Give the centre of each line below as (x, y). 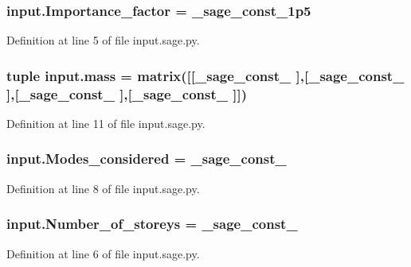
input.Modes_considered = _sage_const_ (147, 159)
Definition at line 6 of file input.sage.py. (103, 253)
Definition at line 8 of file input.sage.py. (103, 188)
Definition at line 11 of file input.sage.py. (106, 123)
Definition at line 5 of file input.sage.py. (103, 40)
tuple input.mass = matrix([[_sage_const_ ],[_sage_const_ (205, 75)
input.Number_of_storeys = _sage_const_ (152, 224)
